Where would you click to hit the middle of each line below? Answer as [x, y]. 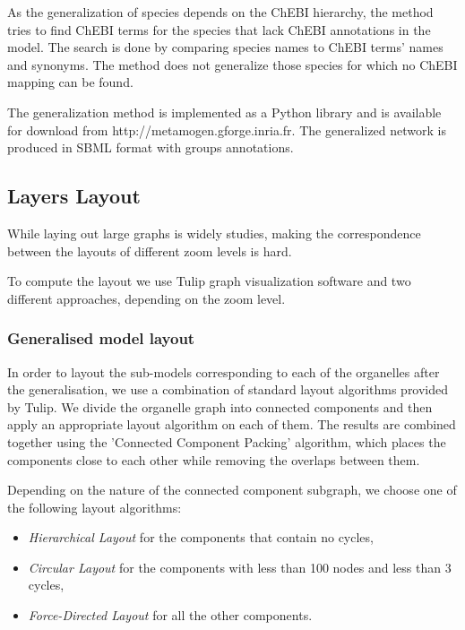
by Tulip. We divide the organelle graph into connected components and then [220, 406]
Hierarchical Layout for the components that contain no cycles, [201, 537]
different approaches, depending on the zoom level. [146, 298]
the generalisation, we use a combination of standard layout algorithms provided [228, 389]
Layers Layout [74, 196]
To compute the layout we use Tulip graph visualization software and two [209, 281]
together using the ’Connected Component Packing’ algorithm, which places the [227, 441]
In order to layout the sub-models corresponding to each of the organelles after [224, 371]
